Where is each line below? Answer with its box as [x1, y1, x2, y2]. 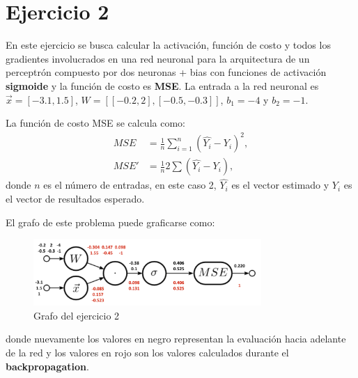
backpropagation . [6, 359, 89, 373]
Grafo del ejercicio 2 [33, 308, 120, 322]
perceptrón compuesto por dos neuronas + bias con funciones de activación [6, 65, 327, 79]
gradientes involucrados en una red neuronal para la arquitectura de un [6, 51, 310, 65]
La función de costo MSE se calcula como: [6, 116, 185, 130]
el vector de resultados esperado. [6, 191, 145, 206]
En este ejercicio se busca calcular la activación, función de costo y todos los [6, 38, 331, 52]
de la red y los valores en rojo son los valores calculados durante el [6, 345, 289, 360]
